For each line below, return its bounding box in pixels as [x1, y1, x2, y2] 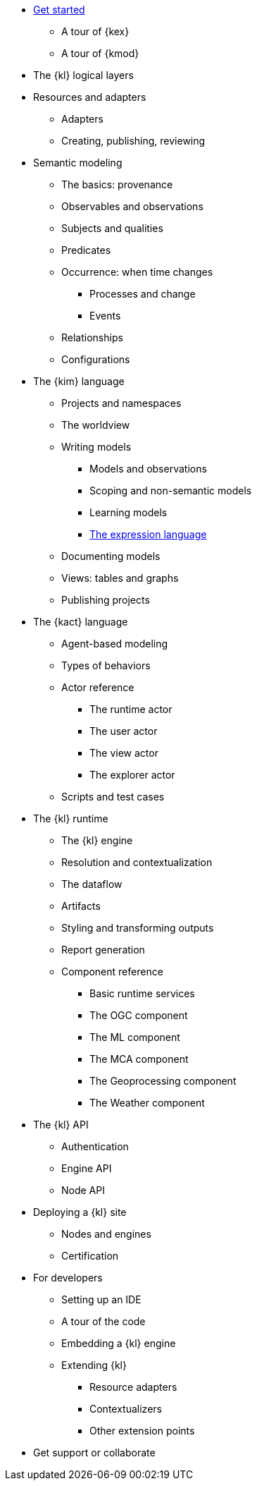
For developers [33, 1272, 103, 1284]
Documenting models [61, 550, 161, 562]
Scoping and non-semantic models [89, 485, 252, 497]
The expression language [89, 528, 207, 540]
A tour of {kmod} [61, 47, 139, 59]
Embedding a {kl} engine [61, 1337, 176, 1349]
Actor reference [61, 681, 134, 693]
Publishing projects [61, 594, 150, 606]
